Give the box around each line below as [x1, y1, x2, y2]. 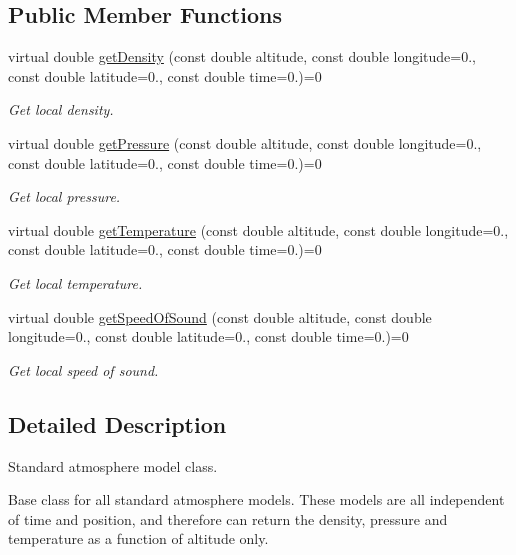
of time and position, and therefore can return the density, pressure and [8, 508, 448, 529]
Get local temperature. [8, 272, 143, 293]
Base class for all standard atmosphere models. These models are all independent [8, 489, 505, 510]
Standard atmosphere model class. [8, 455, 218, 476]
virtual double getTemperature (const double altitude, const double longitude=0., [8, 219, 509, 240]
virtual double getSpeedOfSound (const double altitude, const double [8, 306, 432, 327]
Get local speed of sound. [8, 359, 159, 380]
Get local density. [8, 99, 114, 120]
